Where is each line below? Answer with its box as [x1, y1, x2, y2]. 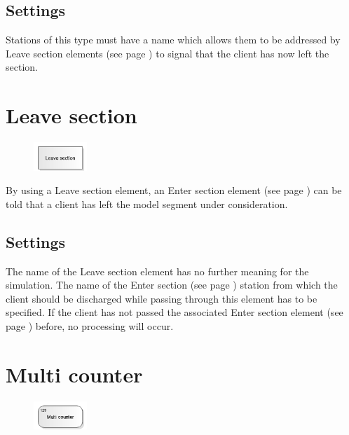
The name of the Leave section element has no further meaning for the [6, 263, 309, 278]
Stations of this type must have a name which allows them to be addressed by [6, 32, 341, 47]
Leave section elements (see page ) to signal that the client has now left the [6, 46, 329, 60]
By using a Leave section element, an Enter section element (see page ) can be [6, 183, 342, 198]
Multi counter [6, 359, 143, 388]
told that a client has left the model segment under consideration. [6, 196, 288, 211]
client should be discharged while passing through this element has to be [6, 291, 317, 305]
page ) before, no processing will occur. [6, 319, 174, 333]
